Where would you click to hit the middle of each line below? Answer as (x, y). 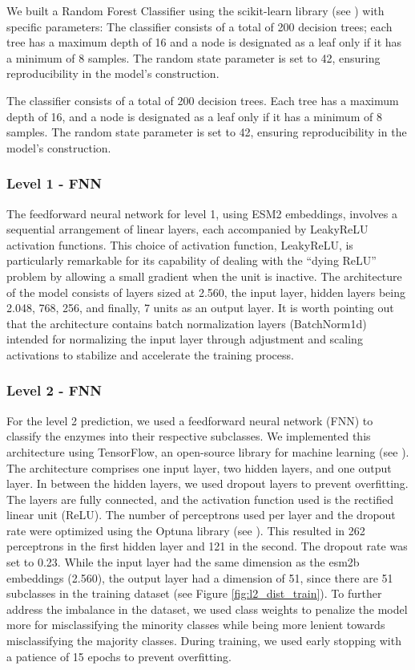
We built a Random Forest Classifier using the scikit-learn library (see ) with (195, 10)
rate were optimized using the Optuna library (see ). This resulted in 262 (186, 530)
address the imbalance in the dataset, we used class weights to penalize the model (207, 609)
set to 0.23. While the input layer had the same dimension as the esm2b (183, 562)
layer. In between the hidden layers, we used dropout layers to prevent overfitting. (207, 483)
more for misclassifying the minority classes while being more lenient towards (196, 625)
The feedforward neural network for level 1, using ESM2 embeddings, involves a (202, 213)
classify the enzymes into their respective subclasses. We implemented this (189, 436)
